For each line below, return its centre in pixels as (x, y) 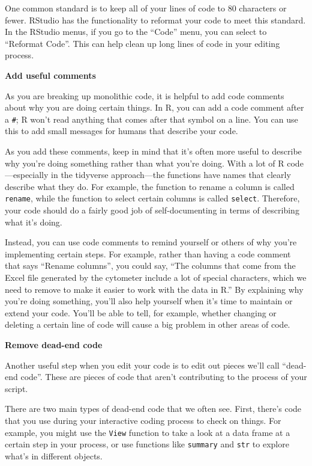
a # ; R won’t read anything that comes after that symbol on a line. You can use (151, 119)
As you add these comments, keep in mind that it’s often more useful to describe (153, 151)
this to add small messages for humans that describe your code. (121, 131)
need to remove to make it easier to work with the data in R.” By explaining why (154, 289)
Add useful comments (50, 75)
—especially (27, 175)
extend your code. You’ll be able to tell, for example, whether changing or (141, 312)
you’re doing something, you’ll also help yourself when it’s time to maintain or (149, 301)
